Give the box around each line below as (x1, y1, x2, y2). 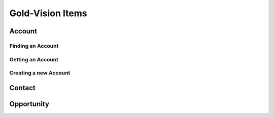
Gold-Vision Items (9, 8, 87, 19)
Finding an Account (9, 42, 59, 49)
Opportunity (9, 99, 49, 108)
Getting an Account (9, 56, 58, 63)
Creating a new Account (9, 69, 71, 76)
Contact (9, 84, 36, 92)
